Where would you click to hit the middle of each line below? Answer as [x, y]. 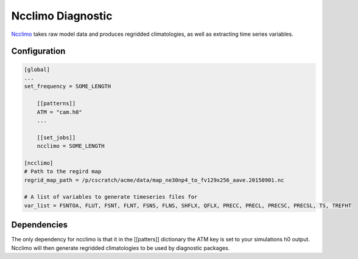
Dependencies [40, 225]
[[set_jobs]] [56, 137]
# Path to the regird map [63, 171]
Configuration [38, 51]
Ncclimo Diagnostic [62, 16]
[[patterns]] [56, 104]
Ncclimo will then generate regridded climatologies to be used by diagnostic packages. [121, 248]
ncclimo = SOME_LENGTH [71, 146]
